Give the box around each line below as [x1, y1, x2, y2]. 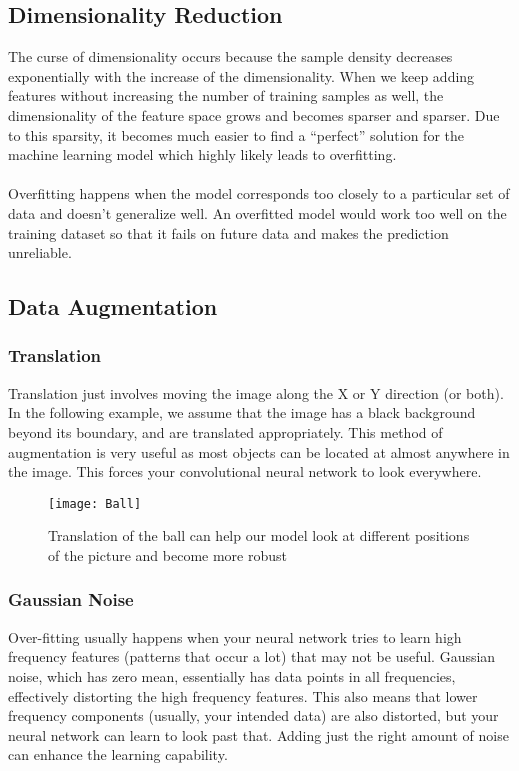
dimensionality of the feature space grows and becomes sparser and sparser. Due [8, 104, 500, 125]
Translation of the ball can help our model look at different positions [48, 525, 470, 546]
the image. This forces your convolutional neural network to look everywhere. [8, 461, 482, 482]
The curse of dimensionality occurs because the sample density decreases [8, 46, 453, 67]
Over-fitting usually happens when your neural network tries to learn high [8, 626, 462, 647]
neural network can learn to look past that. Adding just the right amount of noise [8, 724, 509, 745]
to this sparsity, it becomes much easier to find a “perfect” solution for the [8, 124, 464, 145]
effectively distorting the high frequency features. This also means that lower [8, 685, 478, 706]
